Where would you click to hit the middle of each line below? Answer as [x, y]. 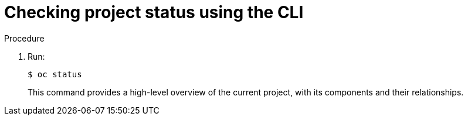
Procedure [24, 38]
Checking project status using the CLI [154, 12]
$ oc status [55, 74]
